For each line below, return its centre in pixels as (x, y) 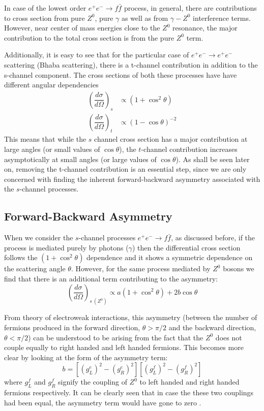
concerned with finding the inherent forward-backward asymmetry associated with (132, 179)
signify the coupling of (93, 382)
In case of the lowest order (45, 8)
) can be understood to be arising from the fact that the (116, 337)
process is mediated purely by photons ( (66, 247)
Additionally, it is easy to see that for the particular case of (97, 55)
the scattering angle (35, 268)
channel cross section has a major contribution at (171, 139)
